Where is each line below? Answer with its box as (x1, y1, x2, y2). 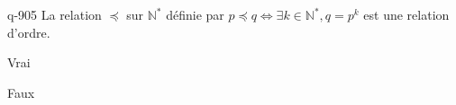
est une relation (363, 5, 450, 23)
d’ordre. (7, 22, 50, 41)
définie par (166, 5, 224, 23)
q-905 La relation (7, 5, 102, 23)
